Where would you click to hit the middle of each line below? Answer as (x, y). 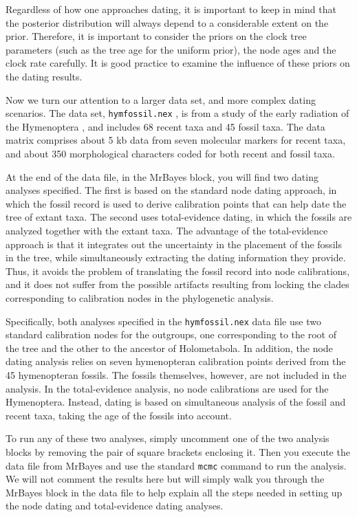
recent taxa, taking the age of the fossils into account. (119, 415)
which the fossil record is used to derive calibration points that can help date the (176, 203)
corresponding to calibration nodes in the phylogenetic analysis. (140, 297)
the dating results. (44, 76)
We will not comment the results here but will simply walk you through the (165, 479)
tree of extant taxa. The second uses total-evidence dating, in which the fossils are (179, 217)
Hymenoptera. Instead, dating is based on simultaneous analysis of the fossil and (176, 402)
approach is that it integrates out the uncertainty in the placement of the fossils (174, 244)
